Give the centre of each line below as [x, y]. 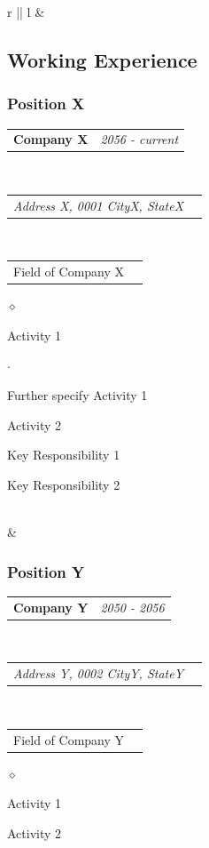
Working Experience [102, 59]
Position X [46, 104]
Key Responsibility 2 [64, 484]
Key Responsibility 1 [64, 455]
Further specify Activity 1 [77, 395]
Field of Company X [69, 272]
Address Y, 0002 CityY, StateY [99, 673]
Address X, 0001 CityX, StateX [99, 205]
